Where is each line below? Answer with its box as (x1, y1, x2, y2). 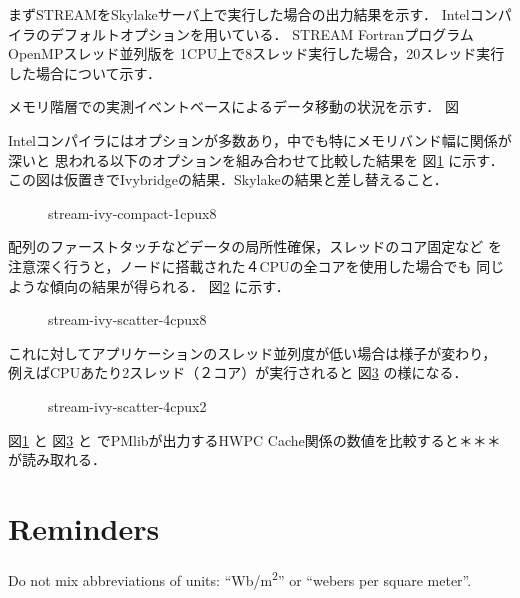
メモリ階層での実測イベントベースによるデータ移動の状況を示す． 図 (8, 96, 459, 117)
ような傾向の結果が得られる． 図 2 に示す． (8, 275, 290, 296)
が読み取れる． (8, 449, 106, 470)
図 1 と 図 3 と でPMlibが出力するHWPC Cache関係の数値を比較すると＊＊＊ (8, 429, 501, 450)
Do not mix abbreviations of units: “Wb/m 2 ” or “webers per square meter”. (8, 566, 472, 590)
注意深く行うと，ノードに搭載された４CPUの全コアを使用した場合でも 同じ (8, 255, 505, 276)
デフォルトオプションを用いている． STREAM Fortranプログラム (49, 23, 474, 44)
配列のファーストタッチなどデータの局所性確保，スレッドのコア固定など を (8, 236, 502, 257)
